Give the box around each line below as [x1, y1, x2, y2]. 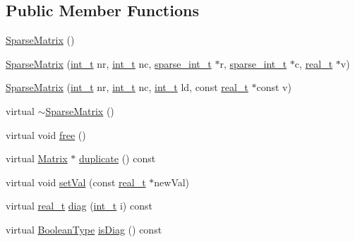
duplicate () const [78, 151, 156, 166]
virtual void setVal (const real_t [6, 174, 146, 189]
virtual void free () [6, 127, 86, 142]
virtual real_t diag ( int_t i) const [6, 198, 152, 213]
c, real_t [294, 56, 333, 71]
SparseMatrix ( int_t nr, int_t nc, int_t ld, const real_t [6, 80, 248, 95]
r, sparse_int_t [219, 56, 287, 71]
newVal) [154, 174, 190, 189]
